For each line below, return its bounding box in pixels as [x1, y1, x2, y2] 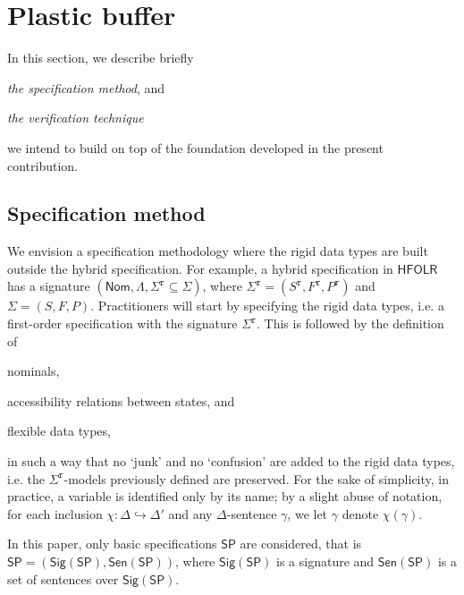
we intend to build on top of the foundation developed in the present [7, 138, 384, 157]
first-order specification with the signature [7, 314, 238, 333]
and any [168, 504, 213, 523]
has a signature [7, 276, 90, 295]
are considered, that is [240, 534, 362, 553]
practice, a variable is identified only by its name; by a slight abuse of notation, [7, 487, 443, 506]
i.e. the [7, 469, 45, 488]
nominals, [7, 361, 60, 380]
